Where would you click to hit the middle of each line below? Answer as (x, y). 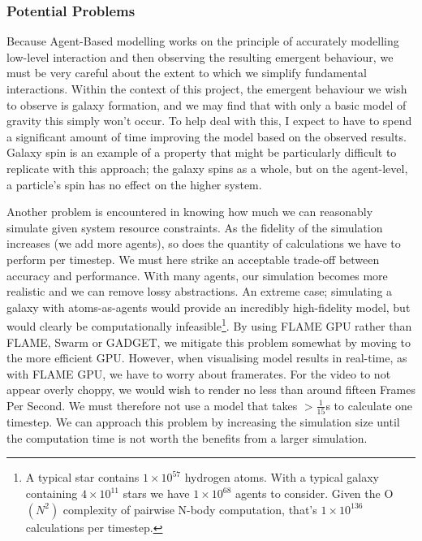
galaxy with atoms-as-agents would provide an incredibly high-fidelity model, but (209, 307)
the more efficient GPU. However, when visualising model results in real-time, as (207, 358)
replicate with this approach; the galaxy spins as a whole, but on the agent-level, (207, 168)
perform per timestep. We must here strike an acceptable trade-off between (193, 259)
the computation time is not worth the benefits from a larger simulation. (187, 437)
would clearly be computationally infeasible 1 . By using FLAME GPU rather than (209, 325)
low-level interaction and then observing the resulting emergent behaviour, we (200, 56)
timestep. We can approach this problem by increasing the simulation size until (203, 422)
